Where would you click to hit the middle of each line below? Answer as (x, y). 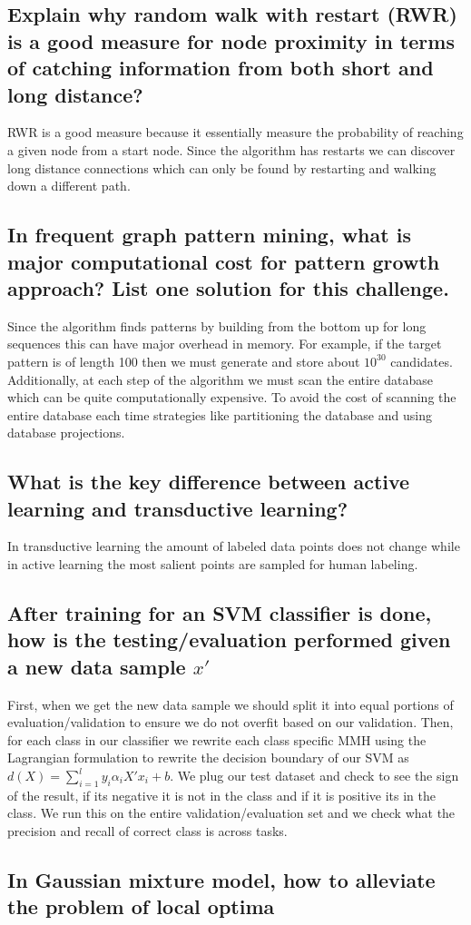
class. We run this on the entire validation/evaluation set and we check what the (231, 813)
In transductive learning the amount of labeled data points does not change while (234, 546)
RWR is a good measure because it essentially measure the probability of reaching (235, 132)
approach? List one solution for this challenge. (228, 287)
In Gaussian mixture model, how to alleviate (221, 880)
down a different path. (69, 186)
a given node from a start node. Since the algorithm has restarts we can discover (231, 149)
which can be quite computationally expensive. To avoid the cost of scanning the (232, 397)
